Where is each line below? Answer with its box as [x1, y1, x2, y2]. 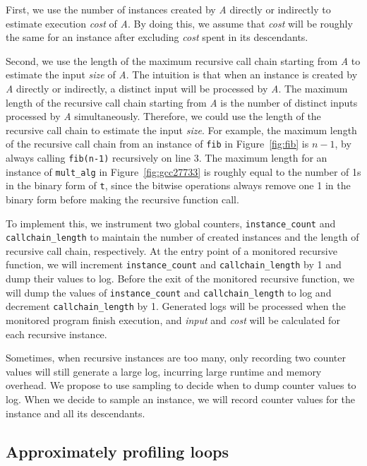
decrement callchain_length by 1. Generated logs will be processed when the [6, 299, 346, 313]
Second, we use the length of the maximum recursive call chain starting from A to [6, 53, 361, 68]
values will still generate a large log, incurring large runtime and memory [6, 364, 322, 378]
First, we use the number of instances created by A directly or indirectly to [6, 2, 331, 16]
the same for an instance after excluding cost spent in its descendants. [6, 30, 308, 44]
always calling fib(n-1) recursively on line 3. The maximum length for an [6, 150, 327, 165]
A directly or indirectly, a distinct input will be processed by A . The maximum [6, 80, 348, 95]
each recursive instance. [6, 326, 107, 341]
